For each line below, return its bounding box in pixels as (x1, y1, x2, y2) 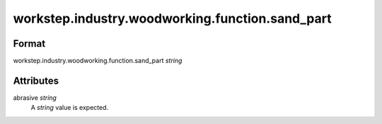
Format (13, 38, 46, 50)
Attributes (13, 74, 59, 86)
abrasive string (13, 93, 57, 102)
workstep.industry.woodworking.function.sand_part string (13, 57, 183, 65)
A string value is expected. (30, 103, 109, 112)
